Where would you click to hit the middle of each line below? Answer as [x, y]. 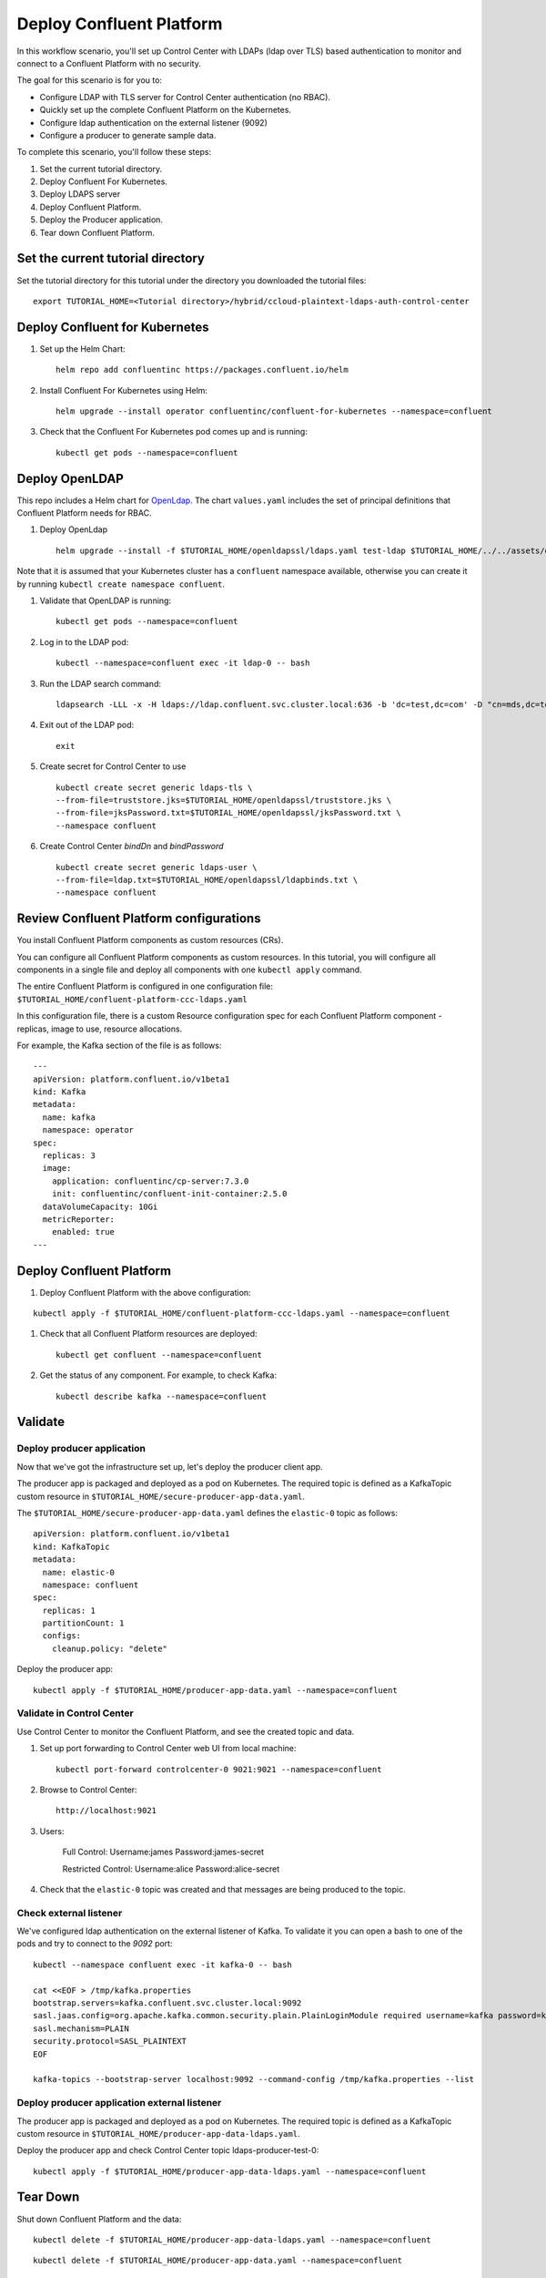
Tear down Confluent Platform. [97, 232]
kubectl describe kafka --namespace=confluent [162, 1396]
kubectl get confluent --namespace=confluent [159, 1354]
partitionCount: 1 [83, 1623]
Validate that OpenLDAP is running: [106, 600]
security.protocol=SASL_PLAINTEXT [110, 2042]
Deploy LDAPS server [80, 194]
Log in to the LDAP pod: [84, 641]
